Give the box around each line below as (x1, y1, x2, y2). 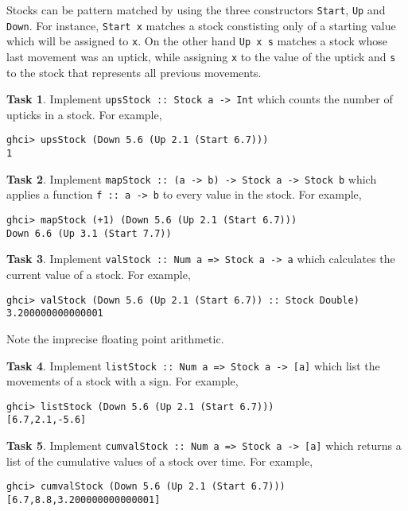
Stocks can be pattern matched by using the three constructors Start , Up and (6, 2, 386, 17)
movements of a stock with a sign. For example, (6, 373, 239, 389)
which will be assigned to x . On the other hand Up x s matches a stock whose (6, 33, 388, 49)
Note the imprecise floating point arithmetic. (6, 330, 224, 346)
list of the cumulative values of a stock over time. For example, (6, 452, 313, 469)
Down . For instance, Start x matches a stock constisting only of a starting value (6, 17, 396, 33)
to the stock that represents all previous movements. (6, 64, 262, 80)
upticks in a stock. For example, (6, 106, 162, 122)
